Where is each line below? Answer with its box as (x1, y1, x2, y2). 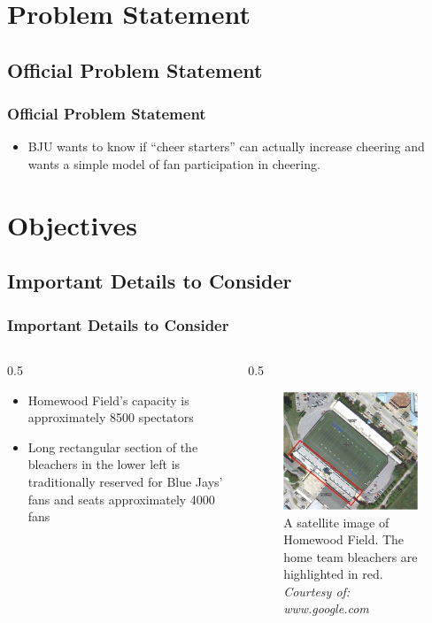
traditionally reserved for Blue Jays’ (27, 472, 223, 490)
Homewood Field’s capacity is (27, 390, 189, 409)
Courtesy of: (283, 581, 351, 600)
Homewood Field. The (283, 530, 405, 549)
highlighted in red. (283, 565, 383, 583)
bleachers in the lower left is (27, 455, 181, 473)
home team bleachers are (283, 547, 418, 565)
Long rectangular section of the (27, 437, 198, 456)
